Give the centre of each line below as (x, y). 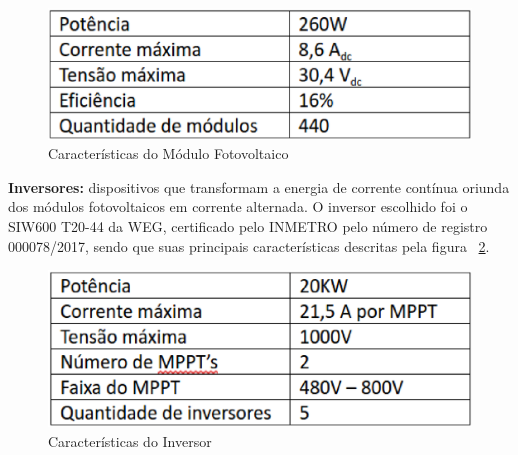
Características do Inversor (130, 440)
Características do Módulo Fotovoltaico (168, 153)
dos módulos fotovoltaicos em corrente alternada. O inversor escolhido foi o (238, 206)
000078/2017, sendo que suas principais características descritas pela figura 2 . (249, 245)
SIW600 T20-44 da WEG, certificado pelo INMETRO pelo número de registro (248, 226)
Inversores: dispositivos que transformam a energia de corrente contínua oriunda (259, 186)
